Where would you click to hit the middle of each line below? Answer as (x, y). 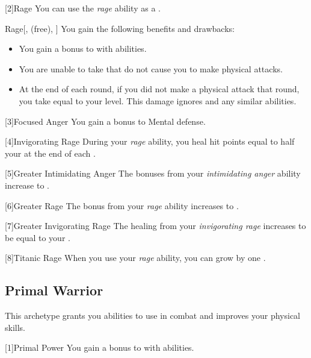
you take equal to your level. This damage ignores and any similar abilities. (158, 100)
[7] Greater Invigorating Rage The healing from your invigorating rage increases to (155, 226)
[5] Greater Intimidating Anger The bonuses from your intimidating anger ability (153, 173)
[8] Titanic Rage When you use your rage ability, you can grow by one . (135, 258)
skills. (15, 327)
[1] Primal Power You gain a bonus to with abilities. (100, 347)
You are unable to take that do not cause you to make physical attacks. (151, 68)
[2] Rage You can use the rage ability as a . (83, 8)
